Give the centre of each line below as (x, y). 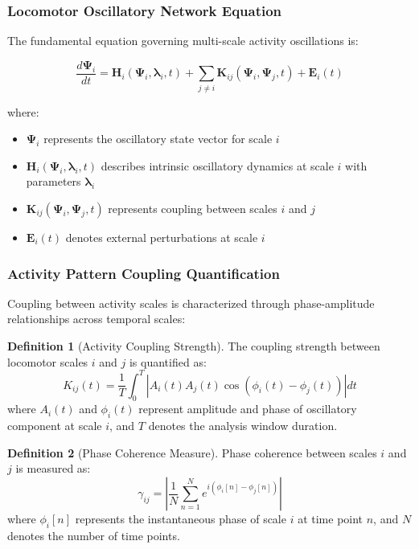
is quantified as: (168, 361)
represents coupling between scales (193, 208)
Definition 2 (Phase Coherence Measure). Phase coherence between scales (192, 452)
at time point (331, 519)
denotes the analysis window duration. (243, 426)
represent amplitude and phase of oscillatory (248, 409)
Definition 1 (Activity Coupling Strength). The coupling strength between (194, 345)
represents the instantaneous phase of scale (181, 519)
